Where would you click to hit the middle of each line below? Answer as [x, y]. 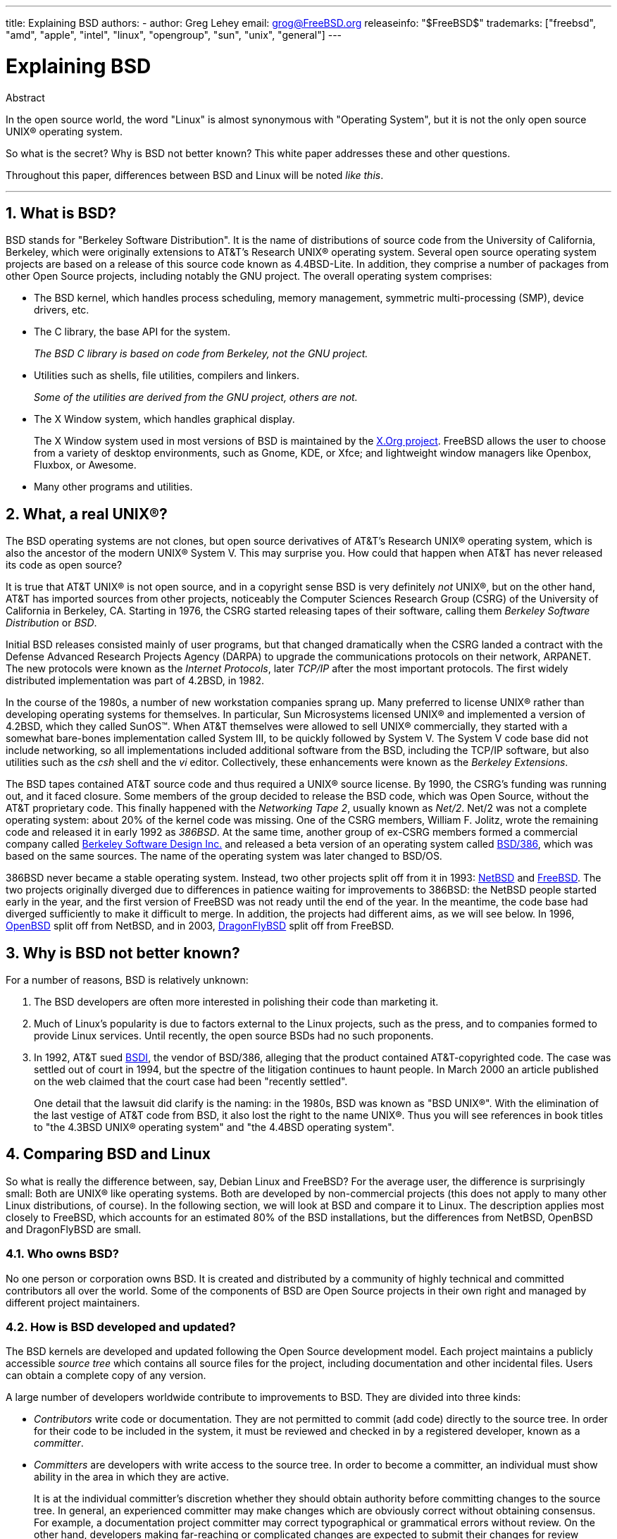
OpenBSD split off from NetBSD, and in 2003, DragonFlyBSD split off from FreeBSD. [200, 926]
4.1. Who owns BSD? [62, 1254]
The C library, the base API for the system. [132, 332]
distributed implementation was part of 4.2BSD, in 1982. [135, 681]
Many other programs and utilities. [113, 487]
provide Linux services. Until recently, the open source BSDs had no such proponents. [234, 1036]
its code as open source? [64, 565]
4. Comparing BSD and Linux [108, 1154]
